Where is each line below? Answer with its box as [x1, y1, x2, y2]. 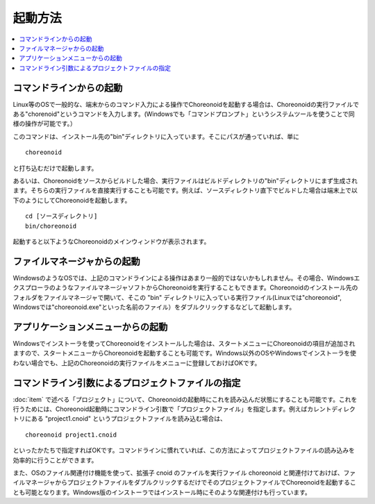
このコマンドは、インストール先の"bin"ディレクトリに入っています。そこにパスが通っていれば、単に [12, 132, 300, 140]
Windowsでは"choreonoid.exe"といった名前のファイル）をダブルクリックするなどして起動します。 [12, 303, 296, 311]
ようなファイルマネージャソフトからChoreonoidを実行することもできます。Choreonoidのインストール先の [55, 283, 358, 292]
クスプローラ [12, 283, 50, 292]
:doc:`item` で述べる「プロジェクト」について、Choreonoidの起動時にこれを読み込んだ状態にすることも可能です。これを [12, 395, 358, 403]
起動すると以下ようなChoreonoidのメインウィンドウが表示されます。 [12, 237, 210, 246]
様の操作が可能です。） [12, 119, 76, 128]
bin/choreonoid [25, 222, 77, 230]
